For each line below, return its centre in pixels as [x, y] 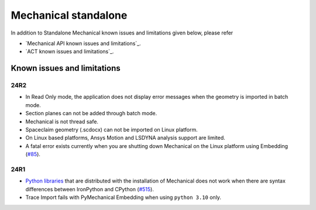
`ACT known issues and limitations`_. [70, 51]
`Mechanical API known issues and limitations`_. [83, 43]
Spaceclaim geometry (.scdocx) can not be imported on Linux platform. [112, 130]
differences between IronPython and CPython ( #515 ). [90, 189]
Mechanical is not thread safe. [62, 121]
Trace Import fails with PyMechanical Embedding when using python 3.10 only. [123, 197]
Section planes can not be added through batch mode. [91, 113]
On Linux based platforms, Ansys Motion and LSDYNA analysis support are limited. [125, 138]
